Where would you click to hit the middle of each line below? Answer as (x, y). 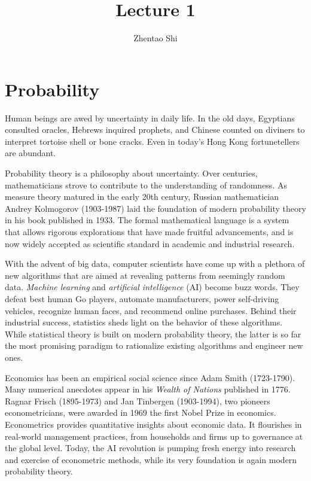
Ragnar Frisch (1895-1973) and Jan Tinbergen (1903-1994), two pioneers (138, 401)
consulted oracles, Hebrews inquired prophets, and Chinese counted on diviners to (155, 130)
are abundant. (31, 153)
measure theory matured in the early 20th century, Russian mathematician (142, 197)
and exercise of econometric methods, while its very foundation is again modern (151, 459)
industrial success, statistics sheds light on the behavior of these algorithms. (144, 322)
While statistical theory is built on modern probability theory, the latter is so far (153, 334)
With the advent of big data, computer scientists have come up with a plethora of (155, 264)
